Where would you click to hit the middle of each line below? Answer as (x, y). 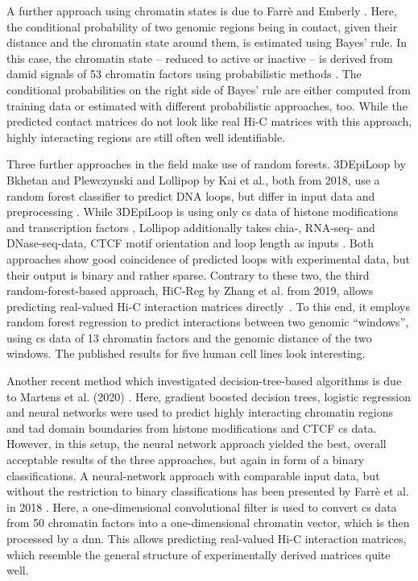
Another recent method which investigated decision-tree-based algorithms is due (204, 381)
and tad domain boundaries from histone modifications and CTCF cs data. (192, 427)
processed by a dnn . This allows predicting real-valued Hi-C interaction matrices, (207, 538)
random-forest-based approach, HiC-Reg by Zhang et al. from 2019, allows (190, 290)
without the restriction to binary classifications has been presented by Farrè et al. (208, 491)
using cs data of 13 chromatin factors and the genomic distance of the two (189, 337)
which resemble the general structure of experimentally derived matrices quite (199, 554)
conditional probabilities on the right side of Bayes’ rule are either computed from (209, 89)
